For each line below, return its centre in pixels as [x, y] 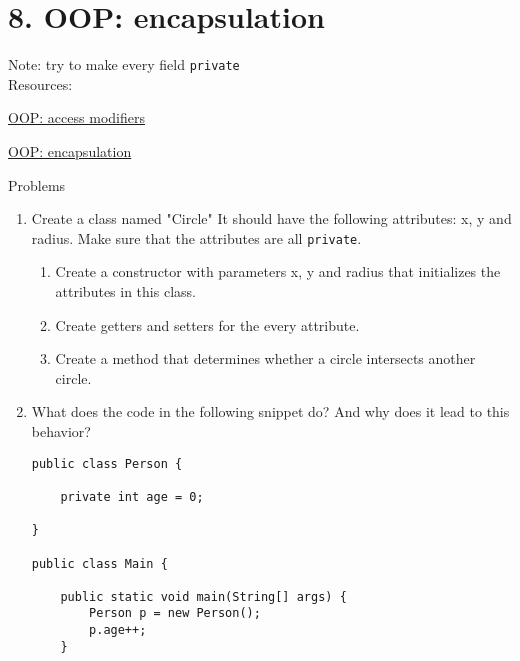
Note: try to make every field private [124, 64]
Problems [37, 184]
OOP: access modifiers [76, 117]
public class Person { [107, 463]
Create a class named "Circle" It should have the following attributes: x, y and [271, 218]
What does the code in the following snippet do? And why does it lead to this [270, 411]
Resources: [40, 83]
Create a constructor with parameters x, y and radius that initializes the [278, 271]
